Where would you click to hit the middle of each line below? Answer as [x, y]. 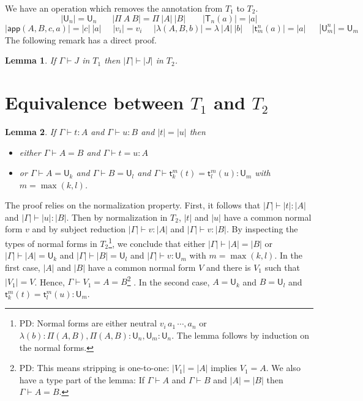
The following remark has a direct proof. [81, 39]
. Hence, [50, 281]
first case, [23, 267]
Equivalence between [95, 102]
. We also [283, 368]
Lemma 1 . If [31, 60]
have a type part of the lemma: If [82, 379]
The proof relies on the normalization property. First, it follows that [133, 205]
